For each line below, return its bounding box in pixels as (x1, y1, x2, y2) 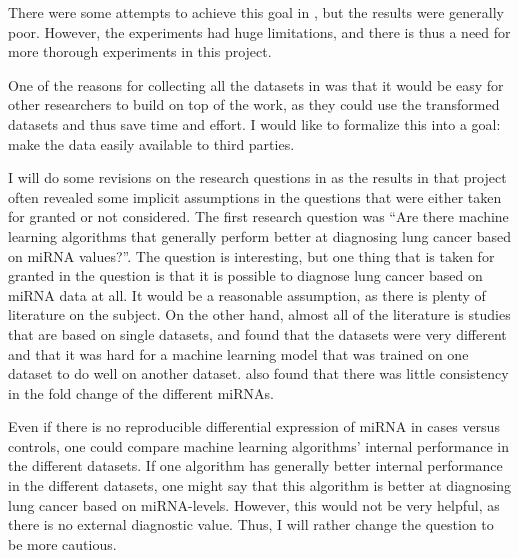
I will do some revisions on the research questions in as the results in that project (8, 167, 507, 188)
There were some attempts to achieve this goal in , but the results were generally (8, 2, 504, 22)
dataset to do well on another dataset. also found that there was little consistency (8, 363, 509, 384)
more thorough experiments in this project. (8, 41, 272, 62)
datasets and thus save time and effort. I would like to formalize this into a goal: (8, 113, 501, 134)
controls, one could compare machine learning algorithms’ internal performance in (8, 435, 509, 456)
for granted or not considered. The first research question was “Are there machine (8, 206, 509, 227)
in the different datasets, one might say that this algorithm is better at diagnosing (8, 475, 512, 496)
